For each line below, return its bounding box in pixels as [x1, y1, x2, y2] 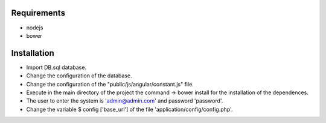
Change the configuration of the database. [26, 72, 132, 79]
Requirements [11, 8, 66, 18]
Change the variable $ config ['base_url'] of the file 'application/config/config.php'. [26, 106, 233, 113]
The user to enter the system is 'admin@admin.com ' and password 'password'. [26, 97, 223, 104]
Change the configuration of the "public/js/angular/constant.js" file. [26, 80, 194, 88]
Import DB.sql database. [26, 64, 87, 71]
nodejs [26, 24, 43, 31]
